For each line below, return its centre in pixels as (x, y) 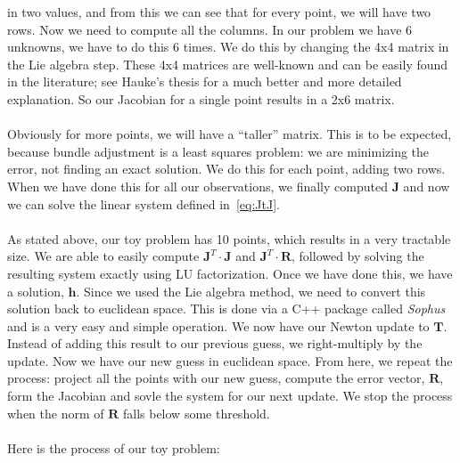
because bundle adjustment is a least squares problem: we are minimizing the (218, 151)
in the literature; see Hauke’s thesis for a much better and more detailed (205, 81)
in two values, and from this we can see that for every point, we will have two (219, 12)
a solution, (36, 291)
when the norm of (56, 413)
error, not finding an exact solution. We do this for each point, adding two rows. (226, 169)
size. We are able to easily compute (103, 256)
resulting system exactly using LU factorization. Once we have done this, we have (230, 273)
